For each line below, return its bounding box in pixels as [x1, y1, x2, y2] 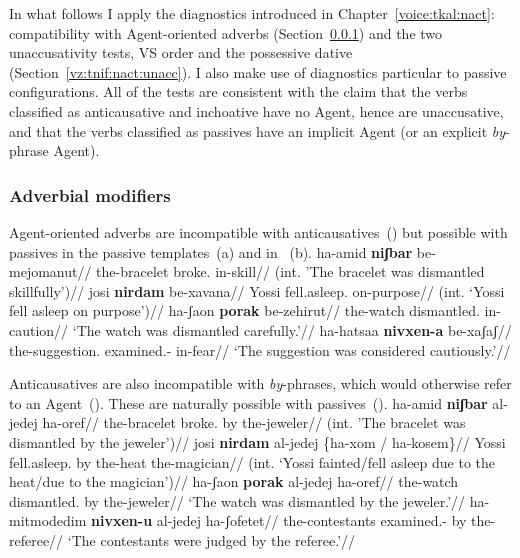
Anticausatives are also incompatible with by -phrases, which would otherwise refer [9, 373, 512, 394]
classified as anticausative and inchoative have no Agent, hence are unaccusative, [9, 100, 504, 121]
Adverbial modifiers [9, 182, 171, 207]
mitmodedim [9, 510, 87, 531]
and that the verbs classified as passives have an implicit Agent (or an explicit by [9, 120, 506, 141]
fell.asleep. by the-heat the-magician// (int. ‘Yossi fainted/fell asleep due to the [9, 451, 496, 472]
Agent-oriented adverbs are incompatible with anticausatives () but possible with [9, 221, 508, 242]
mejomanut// [9, 261, 92, 282]
